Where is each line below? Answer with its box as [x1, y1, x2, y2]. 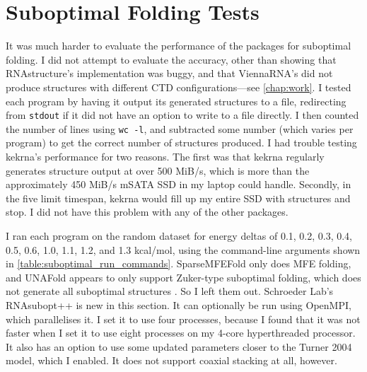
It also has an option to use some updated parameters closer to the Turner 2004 [6, 339, 352, 354]
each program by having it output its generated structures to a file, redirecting [6, 93, 346, 108]
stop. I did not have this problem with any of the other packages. [6, 204, 289, 219]
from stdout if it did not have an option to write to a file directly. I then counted [6, 107, 359, 122]
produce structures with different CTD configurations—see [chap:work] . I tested [6, 79, 351, 94]
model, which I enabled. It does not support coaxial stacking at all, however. [6, 353, 337, 368]
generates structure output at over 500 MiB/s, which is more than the [6, 163, 310, 178]
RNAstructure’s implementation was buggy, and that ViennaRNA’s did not [6, 66, 333, 81]
